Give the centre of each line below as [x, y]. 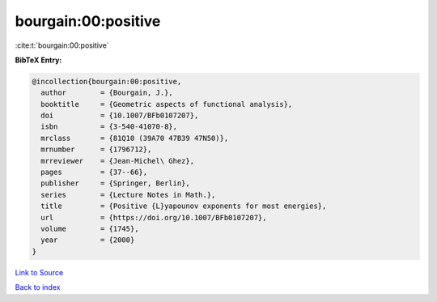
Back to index [38, 287]
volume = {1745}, [90, 229]
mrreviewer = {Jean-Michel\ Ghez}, [117, 161]
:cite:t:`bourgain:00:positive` [62, 45]
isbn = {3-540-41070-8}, [109, 127]
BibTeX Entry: [38, 60]
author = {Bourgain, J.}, [107, 93]
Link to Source [39, 272]
